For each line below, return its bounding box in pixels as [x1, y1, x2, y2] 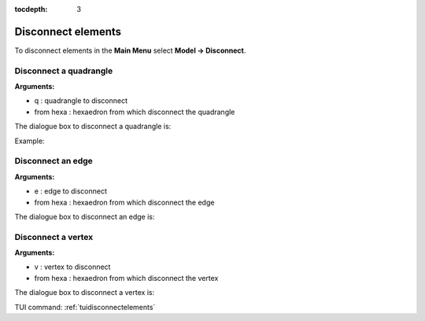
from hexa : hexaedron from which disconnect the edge [34, 197, 215, 207]
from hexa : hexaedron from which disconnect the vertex [34, 273, 219, 282]
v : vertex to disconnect [34, 262, 111, 271]
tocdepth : [14, 5, 48, 13]
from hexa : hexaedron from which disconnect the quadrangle [34, 107, 235, 116]
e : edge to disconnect [34, 186, 108, 196]
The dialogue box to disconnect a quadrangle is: [14, 122, 172, 131]
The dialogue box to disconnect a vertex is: [14, 288, 155, 297]
